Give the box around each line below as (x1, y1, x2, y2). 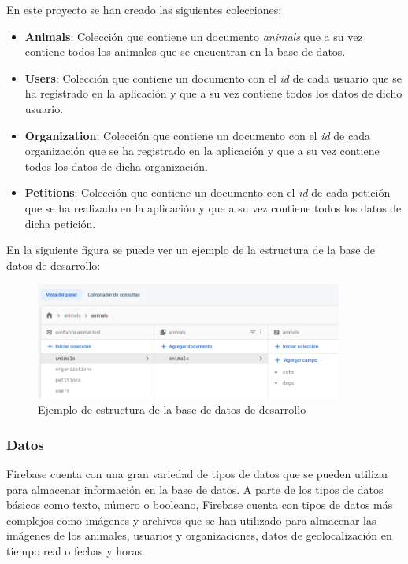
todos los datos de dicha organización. (24, 157, 208, 174)
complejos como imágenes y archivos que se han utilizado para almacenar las (6, 511, 376, 528)
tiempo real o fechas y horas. (6, 543, 145, 559)
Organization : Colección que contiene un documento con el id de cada (24, 127, 370, 143)
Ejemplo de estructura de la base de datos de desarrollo (38, 401, 306, 418)
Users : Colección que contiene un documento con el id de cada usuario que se (24, 69, 402, 86)
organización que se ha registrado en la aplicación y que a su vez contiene (24, 142, 380, 159)
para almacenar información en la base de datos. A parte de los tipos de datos (6, 481, 384, 497)
